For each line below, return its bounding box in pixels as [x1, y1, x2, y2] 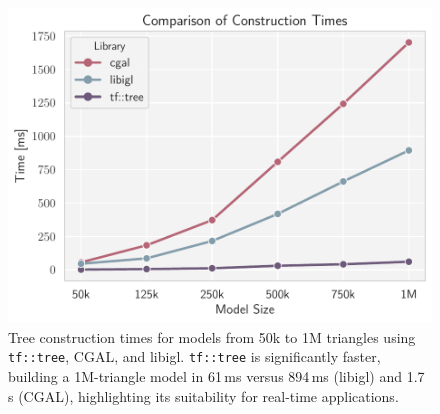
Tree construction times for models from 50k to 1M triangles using [8, 326, 416, 347]
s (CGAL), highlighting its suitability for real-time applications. [8, 385, 399, 406]
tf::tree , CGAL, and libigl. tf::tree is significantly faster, [8, 346, 381, 367]
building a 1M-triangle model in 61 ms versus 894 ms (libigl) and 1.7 [8, 366, 425, 387]
